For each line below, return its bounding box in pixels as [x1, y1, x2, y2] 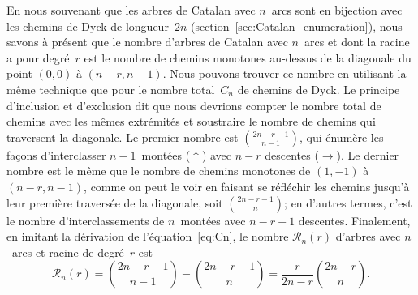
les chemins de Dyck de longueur [6, 17, 169, 34]
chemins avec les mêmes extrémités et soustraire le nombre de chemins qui [6, 113, 376, 130]
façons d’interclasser [6, 146, 106, 163]
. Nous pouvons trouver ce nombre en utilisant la [162, 65, 407, 82]
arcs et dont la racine [304, 33, 410, 50]
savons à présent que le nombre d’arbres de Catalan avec [6, 33, 288, 50]
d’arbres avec [335, 228, 401, 245]
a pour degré [6, 49, 70, 66]
